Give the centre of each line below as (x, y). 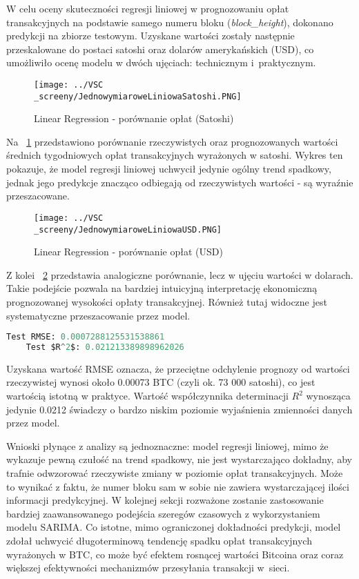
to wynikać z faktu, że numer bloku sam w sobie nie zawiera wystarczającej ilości (178, 486)
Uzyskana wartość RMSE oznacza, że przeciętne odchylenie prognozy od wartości (178, 368)
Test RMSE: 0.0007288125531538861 (86, 337)
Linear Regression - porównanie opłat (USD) (128, 252)
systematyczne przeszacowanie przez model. (98, 315)
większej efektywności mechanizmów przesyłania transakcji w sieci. (148, 568)
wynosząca (328, 396)
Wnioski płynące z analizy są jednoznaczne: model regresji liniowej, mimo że (167, 445)
